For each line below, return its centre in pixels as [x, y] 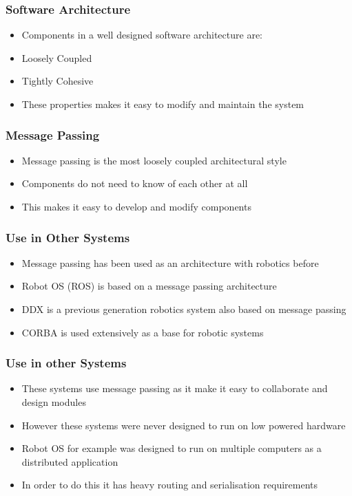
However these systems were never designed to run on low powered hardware [184, 425]
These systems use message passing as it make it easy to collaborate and [175, 388]
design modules [54, 402]
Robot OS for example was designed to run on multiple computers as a [172, 448]
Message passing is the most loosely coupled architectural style [154, 160]
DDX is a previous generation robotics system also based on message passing [184, 309]
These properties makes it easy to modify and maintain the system [163, 104]
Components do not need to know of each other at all [135, 183]
